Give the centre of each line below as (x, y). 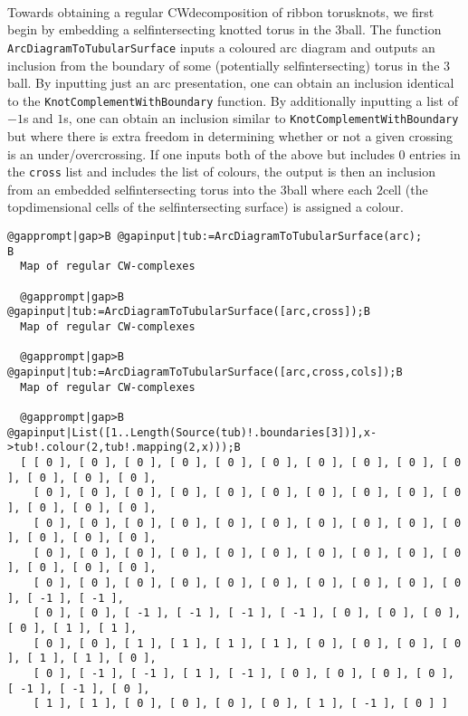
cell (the (405, 189)
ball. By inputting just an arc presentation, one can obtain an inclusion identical (231, 83)
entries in (435, 153)
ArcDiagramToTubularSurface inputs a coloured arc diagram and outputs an (221, 47)
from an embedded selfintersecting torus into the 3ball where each (190, 189)
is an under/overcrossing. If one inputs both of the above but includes (201, 153)
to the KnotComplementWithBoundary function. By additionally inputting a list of (233, 100)
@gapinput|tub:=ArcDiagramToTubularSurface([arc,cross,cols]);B (205, 372)
